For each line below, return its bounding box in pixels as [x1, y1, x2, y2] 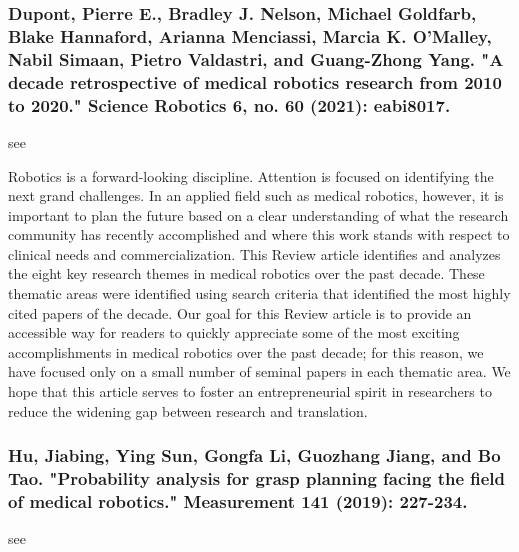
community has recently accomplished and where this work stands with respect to [8, 224, 510, 245]
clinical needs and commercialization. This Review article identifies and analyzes [8, 243, 501, 264]
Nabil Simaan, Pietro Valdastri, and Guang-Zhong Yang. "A [8, 46, 504, 71]
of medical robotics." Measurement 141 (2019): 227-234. [8, 488, 468, 513]
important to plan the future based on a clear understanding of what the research [8, 204, 509, 225]
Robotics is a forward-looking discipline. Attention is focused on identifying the [8, 165, 494, 186]
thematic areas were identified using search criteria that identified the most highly [8, 283, 511, 304]
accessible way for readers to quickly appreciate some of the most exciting [8, 322, 460, 343]
